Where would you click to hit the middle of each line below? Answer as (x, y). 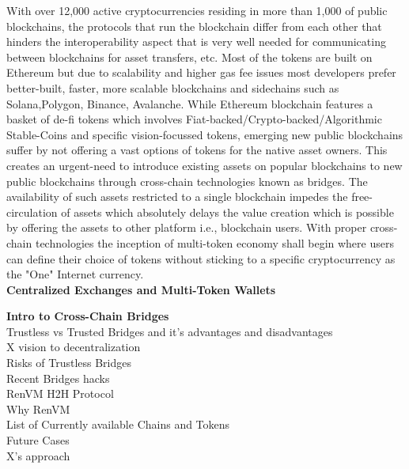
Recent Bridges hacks (58, 378)
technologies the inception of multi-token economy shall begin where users (214, 242)
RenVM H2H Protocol (60, 393)
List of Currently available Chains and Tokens (118, 424)
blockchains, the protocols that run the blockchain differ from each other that (194, 26)
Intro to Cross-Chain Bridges (88, 316)
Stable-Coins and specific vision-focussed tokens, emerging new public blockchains (205, 134)
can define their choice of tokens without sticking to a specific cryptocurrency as (201, 258)
